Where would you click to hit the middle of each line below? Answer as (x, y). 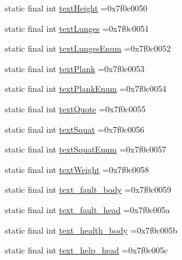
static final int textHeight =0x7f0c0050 (76, 8)
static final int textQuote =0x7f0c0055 (75, 108)
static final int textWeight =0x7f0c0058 (77, 169)
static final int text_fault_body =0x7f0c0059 (88, 189)
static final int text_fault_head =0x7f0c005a (87, 209)
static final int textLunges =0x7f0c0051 (77, 28)
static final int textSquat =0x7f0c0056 (75, 129)
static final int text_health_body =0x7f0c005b (91, 230)
